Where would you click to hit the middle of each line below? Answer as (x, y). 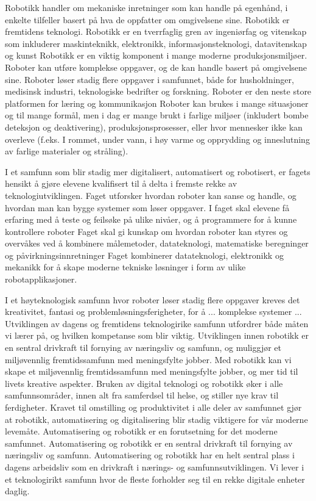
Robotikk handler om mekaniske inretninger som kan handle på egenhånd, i (146, 7)
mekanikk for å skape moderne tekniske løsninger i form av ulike (125, 267)
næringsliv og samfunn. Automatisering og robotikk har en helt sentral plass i (150, 455)
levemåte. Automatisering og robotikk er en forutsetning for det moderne (141, 431)
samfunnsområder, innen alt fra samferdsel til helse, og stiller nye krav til (142, 395)
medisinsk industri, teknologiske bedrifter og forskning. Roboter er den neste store (158, 91)
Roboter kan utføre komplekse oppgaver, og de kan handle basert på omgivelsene (156, 67)
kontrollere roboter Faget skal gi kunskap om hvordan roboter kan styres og (146, 231)
